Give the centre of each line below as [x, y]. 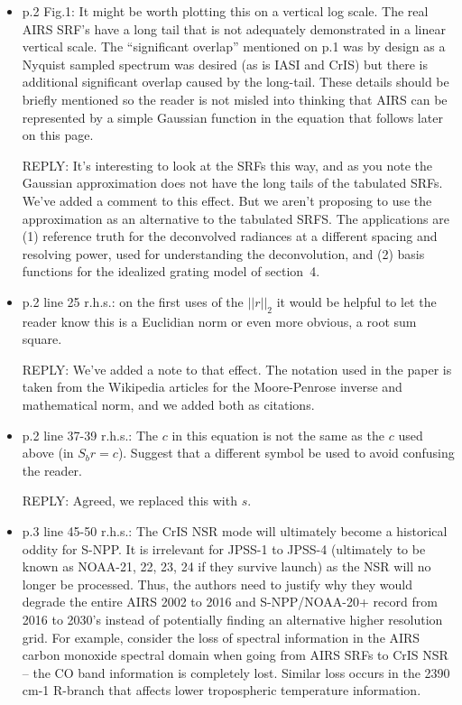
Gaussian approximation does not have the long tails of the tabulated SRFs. [232, 183]
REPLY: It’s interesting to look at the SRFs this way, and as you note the [227, 165]
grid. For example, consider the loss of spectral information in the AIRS [221, 637]
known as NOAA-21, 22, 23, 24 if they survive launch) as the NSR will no [226, 566]
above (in [48, 453]
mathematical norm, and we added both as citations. [168, 405]
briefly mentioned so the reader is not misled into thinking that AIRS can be [235, 99]
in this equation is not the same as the [278, 435]
